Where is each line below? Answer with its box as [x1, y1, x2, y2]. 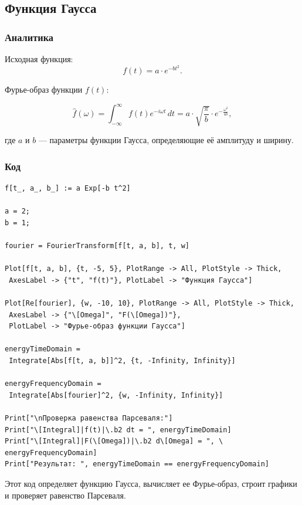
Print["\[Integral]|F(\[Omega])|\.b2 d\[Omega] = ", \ [5, 437, 223, 446]
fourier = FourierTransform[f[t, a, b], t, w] [5, 242, 189, 250]
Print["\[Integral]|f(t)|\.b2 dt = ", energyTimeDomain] [5, 425, 232, 434]
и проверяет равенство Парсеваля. [5, 489, 126, 501]
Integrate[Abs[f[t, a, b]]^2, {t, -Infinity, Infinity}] [9, 356, 236, 365]
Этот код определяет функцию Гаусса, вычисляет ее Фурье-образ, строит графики [5, 477, 297, 489]
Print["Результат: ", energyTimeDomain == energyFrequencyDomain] [5, 460, 270, 469]
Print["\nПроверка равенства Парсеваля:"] [5, 414, 173, 422]
